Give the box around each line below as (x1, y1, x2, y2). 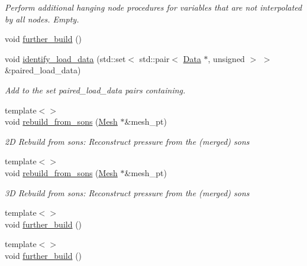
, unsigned (208, 52, 245, 64)
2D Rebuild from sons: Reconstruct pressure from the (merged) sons (5, 135, 250, 147)
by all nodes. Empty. (5, 12, 79, 25)
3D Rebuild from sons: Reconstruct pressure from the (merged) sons (5, 186, 250, 199)
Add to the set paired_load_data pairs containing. (5, 83, 186, 96)
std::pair (139, 52, 170, 64)
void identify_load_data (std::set (5, 52, 126, 64)
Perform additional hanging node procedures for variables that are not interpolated (5, 1, 302, 13)
